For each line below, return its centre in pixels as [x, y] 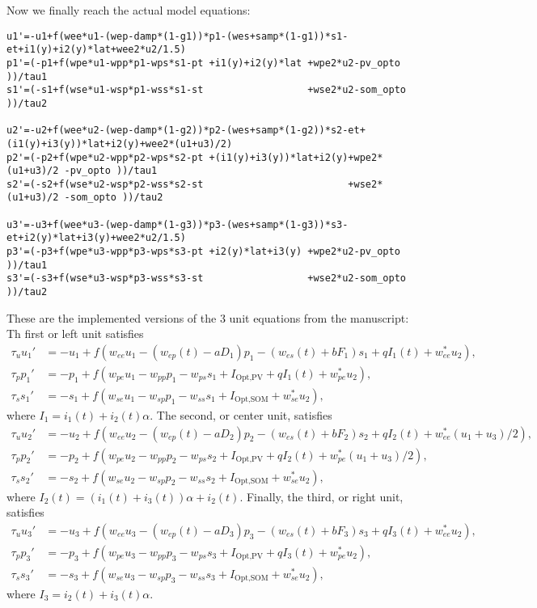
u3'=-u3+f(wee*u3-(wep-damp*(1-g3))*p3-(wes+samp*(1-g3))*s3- [178, 224]
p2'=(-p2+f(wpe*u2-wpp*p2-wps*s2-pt [105, 157]
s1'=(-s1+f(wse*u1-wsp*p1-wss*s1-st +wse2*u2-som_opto [206, 90]
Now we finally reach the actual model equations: [129, 10]
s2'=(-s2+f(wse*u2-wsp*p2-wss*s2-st [105, 184]
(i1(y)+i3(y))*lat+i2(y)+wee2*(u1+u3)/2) [120, 144]
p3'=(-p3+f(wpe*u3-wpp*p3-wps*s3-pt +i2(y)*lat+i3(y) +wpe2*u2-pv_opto [203, 252]
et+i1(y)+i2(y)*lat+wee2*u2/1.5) [96, 50]
